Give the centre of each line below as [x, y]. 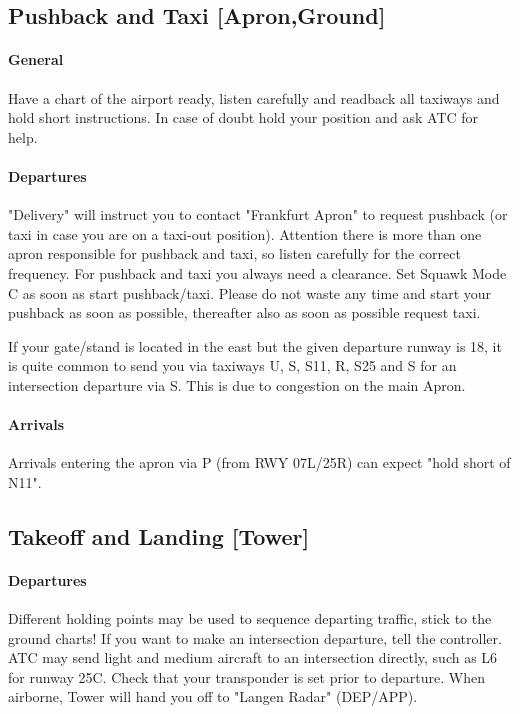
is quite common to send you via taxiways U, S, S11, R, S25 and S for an [232, 365]
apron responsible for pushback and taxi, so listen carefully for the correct [234, 253]
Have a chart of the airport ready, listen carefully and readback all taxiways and [254, 97]
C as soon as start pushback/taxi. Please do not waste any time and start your [250, 292]
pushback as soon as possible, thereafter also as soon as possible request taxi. [244, 312]
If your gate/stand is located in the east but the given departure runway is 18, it [255, 345]
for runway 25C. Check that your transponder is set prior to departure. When [247, 676]
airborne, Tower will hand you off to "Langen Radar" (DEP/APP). [213, 696]
